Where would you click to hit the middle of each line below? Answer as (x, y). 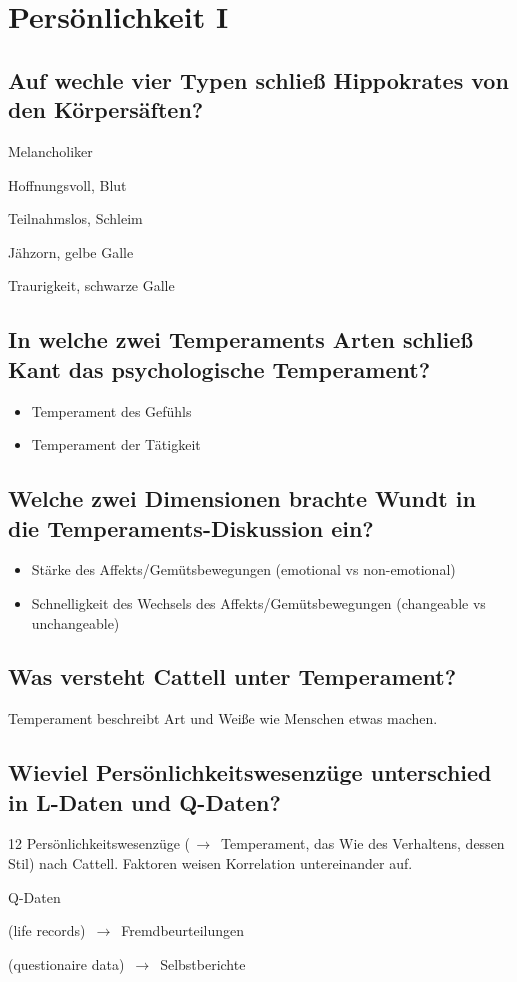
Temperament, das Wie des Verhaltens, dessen (363, 843)
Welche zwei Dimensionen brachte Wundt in (242, 498)
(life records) (47, 930)
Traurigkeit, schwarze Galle (91, 285)
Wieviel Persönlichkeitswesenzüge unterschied (250, 772)
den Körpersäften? (106, 109)
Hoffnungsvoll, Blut (67, 184)
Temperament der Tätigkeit (116, 444)
